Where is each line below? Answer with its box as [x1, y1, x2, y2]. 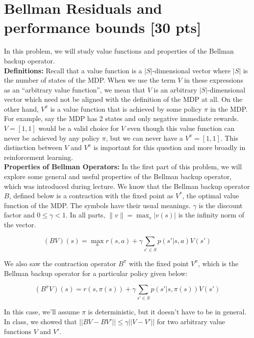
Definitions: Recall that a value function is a [4, 65, 142, 75]
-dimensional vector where [152, 65, 231, 75]
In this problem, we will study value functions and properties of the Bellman [4, 46, 234, 56]
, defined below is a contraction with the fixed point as [9, 190, 174, 201]
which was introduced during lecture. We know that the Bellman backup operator [4, 181, 250, 191]
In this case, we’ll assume [4, 307, 80, 317]
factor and [4, 210, 35, 220]
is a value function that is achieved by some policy [50, 103, 202, 114]
